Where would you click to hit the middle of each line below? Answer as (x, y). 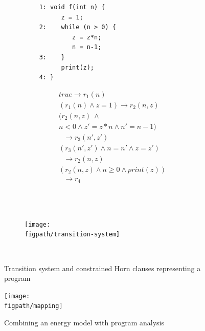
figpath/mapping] (33, 306)
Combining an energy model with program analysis (84, 323)
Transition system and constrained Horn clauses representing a (102, 268)
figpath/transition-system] (72, 235)
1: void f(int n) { (72, 7)
